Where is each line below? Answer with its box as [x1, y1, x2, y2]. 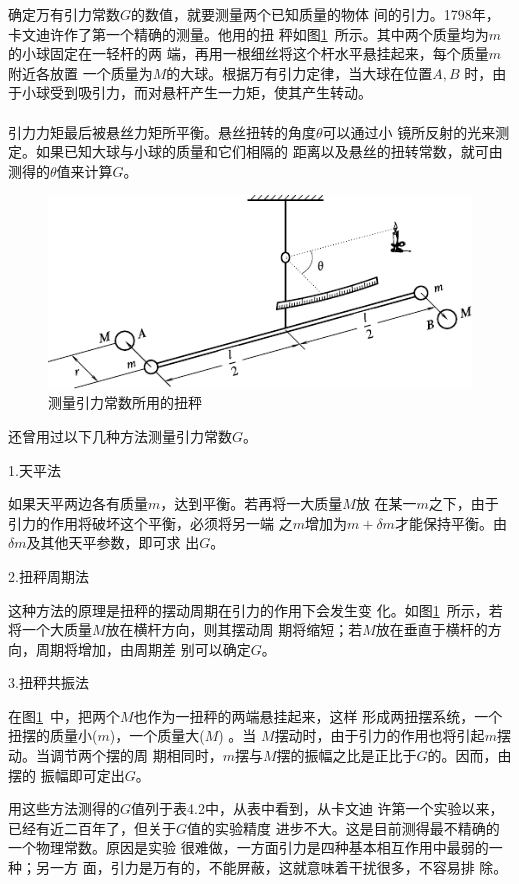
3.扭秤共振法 [8, 672, 89, 693]
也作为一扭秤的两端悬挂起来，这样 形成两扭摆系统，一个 [133, 705, 503, 726]
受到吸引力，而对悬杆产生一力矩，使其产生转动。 [49, 82, 372, 103]
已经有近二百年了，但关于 [8, 817, 176, 838]
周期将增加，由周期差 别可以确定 [35, 638, 251, 659]
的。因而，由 [427, 745, 512, 766]
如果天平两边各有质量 [8, 493, 148, 514]
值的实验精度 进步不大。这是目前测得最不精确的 [187, 817, 500, 838]
